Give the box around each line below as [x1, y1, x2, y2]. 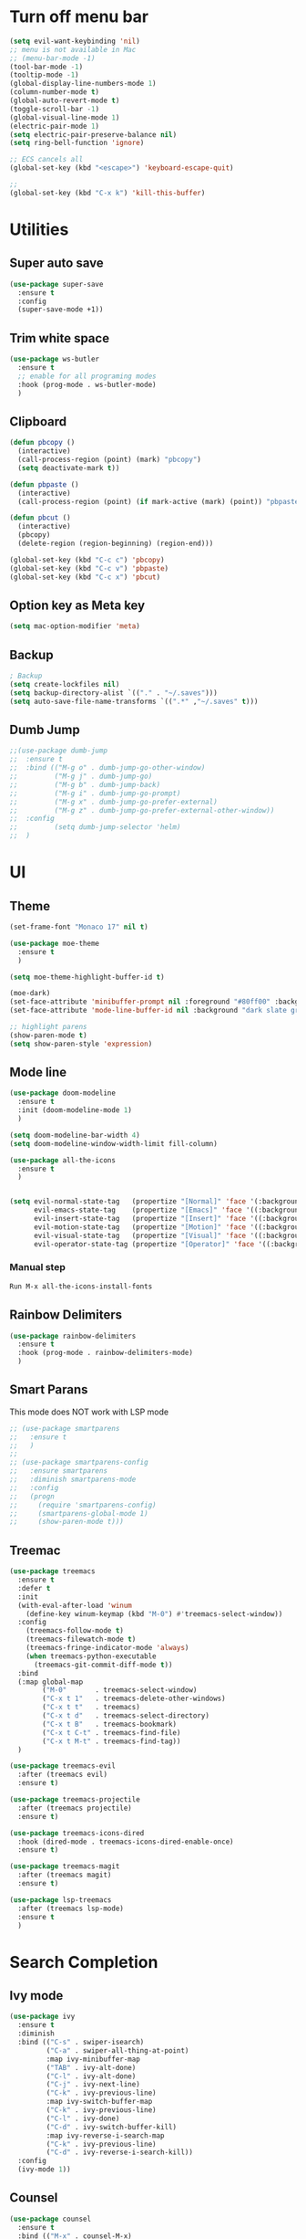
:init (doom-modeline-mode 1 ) [17, 1106, 132, 1115]
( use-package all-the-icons [9, 1155, 117, 1165]
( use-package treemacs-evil [9, 1761, 117, 1771]
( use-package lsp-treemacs [9, 1895, 112, 1905]
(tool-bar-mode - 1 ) [9, 62, 84, 71]
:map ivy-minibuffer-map [46, 2055, 141, 2064]
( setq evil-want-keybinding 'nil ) [9, 37, 141, 46]
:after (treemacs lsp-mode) [17, 1904, 125, 1913]
